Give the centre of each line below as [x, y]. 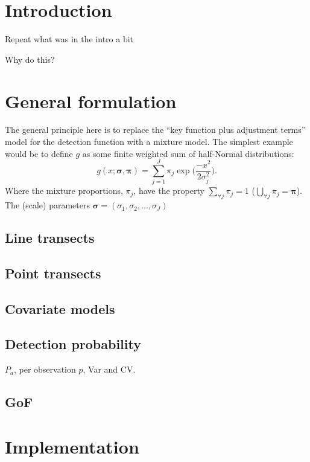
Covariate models [60, 308]
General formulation [91, 101]
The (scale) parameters [47, 205]
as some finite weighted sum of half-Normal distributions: [188, 153]
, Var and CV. [109, 369]
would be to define [39, 153]
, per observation [45, 369]
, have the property [169, 191]
